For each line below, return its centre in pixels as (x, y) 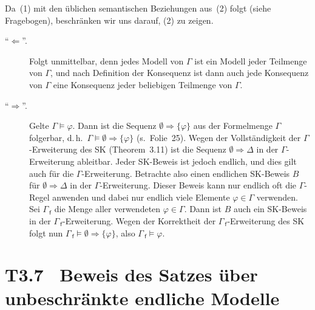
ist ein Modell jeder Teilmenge (251, 60)
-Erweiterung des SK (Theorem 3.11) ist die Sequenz (128, 149)
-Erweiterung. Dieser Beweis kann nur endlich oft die (198, 185)
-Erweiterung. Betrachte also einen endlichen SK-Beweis (186, 173)
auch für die (52, 173)
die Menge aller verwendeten (107, 209)
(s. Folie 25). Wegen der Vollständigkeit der (218, 137)
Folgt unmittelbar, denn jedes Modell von (107, 60)
